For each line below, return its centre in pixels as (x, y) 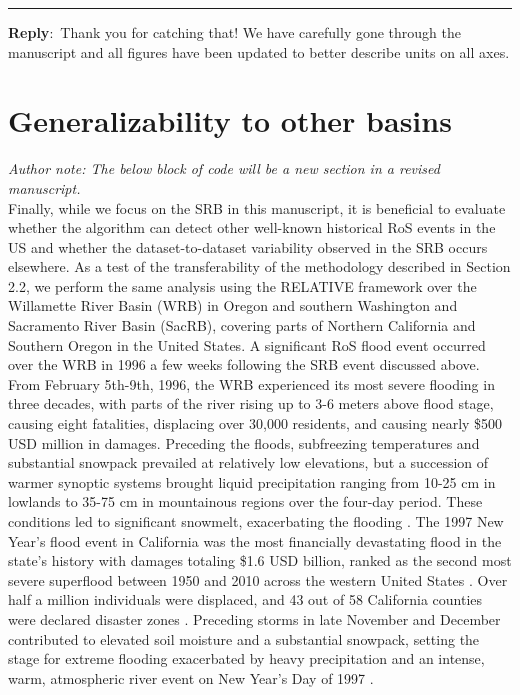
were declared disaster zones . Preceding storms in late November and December (254, 618)
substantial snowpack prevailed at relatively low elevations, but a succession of (248, 462)
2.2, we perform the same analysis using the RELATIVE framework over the (242, 285)
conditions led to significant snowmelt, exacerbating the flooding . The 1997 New (256, 521)
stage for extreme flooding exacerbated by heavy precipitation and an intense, (246, 658)
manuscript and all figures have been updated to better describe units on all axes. (259, 51)
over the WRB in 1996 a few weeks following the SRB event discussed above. (244, 364)
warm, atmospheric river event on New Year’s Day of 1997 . (191, 677)
